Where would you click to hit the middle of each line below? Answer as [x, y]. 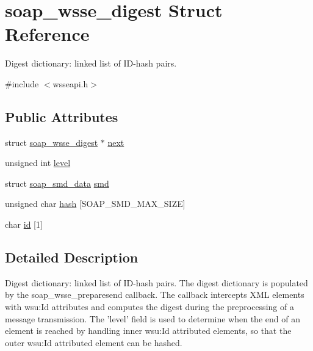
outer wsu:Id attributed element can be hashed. [94, 342]
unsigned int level [38, 163]
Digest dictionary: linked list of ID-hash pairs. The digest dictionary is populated [156, 282]
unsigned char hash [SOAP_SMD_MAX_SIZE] [95, 204]
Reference [47, 34]
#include [22, 83]
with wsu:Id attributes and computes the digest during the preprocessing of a [149, 307]
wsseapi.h [70, 83]
